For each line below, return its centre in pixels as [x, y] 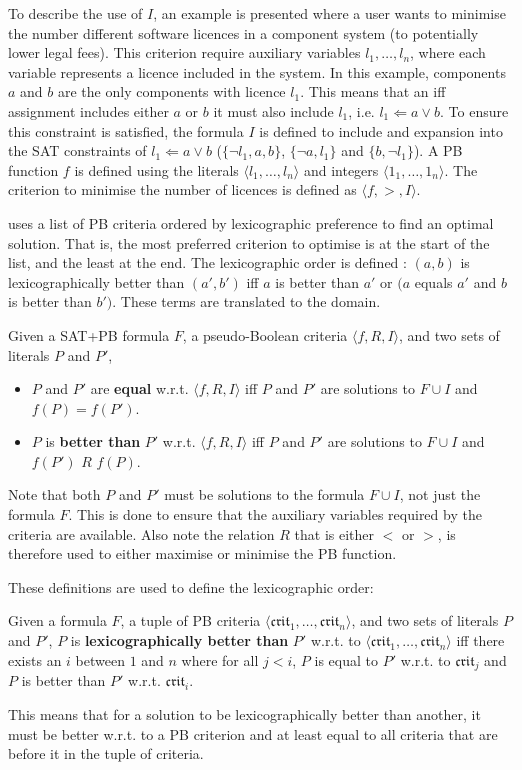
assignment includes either [88, 110]
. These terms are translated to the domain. [246, 301]
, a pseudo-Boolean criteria [265, 334]
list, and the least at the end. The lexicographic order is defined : [207, 262]
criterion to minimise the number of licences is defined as [182, 189]
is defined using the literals [156, 169]
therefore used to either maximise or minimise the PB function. [202, 553]
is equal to [346, 659]
